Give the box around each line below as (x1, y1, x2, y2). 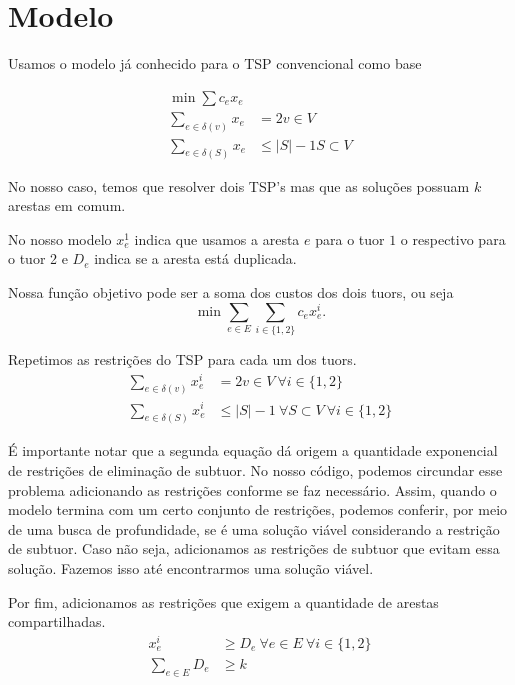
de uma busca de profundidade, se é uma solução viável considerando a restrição (8, 518, 500, 539)
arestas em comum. (8, 195, 126, 216)
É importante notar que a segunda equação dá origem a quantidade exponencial (8, 440, 498, 461)
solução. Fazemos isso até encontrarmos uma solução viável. (8, 558, 374, 578)
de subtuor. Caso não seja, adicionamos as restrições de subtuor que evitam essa (8, 538, 500, 559)
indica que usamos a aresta (134, 228, 300, 249)
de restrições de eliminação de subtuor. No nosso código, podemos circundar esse (8, 460, 503, 481)
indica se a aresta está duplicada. (94, 248, 297, 269)
